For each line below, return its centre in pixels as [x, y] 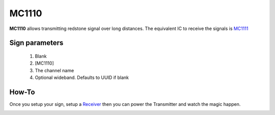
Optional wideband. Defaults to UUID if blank [82, 78]
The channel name [54, 70]
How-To [22, 92]
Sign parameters [36, 43]
